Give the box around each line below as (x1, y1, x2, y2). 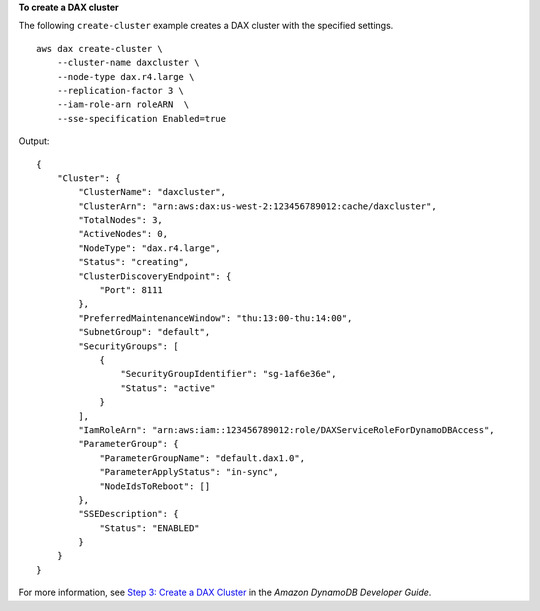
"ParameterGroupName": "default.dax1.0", (99, 452, 305, 464)
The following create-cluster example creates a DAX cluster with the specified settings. (18, 20, 394, 32)
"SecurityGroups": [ (78, 340, 179, 352)
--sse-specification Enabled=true (56, 113, 227, 124)
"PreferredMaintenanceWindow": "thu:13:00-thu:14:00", (78, 312, 353, 324)
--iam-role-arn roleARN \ (56, 99, 190, 110)
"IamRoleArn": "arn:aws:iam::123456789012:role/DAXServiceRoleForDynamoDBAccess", (78, 424, 495, 435)
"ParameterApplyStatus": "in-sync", (99, 466, 279, 478)
